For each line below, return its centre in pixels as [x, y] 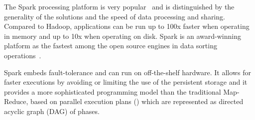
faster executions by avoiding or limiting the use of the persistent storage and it [126, 82]
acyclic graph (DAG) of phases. [52, 111]
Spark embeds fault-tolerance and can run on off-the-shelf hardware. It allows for [127, 72]
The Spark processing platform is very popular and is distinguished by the [119, 6]
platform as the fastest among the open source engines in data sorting [111, 46]
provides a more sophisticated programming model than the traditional [113, 91]
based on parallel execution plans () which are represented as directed [137, 101]
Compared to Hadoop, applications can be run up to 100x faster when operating [127, 26]
